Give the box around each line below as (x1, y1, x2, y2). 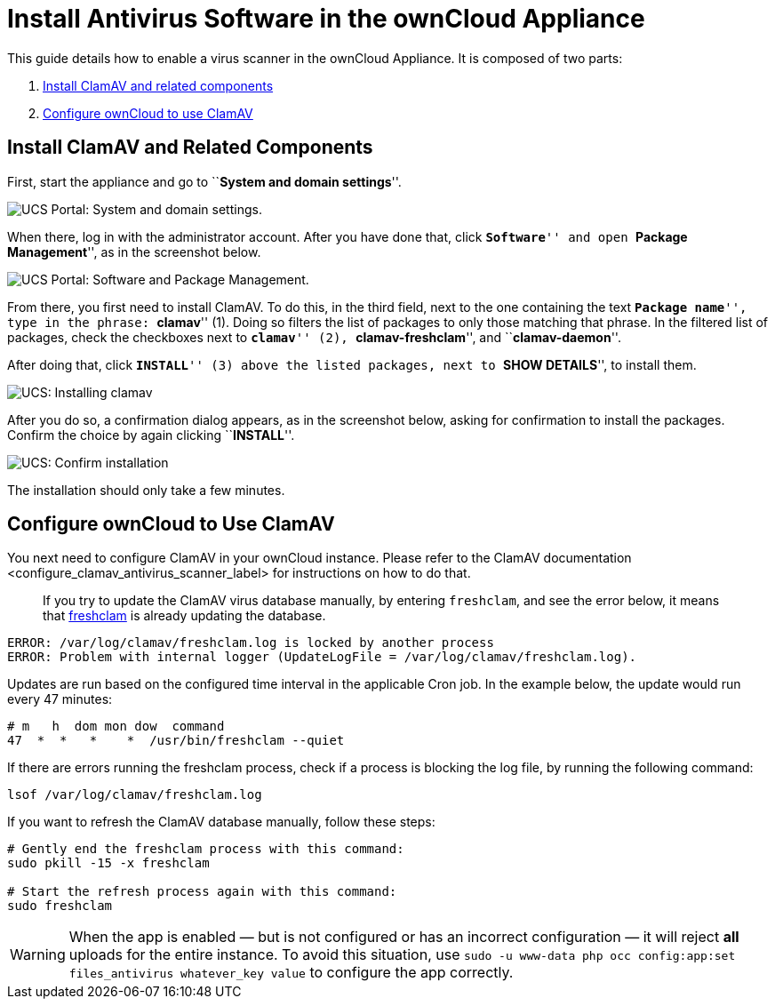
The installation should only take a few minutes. (7, 482, 285, 498)
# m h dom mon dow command (7, 719, 225, 734)
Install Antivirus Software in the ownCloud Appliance (7, 4, 645, 34)
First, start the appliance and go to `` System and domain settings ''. (7, 173, 402, 189)
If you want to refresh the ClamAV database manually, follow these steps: (7, 814, 435, 830)
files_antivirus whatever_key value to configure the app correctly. (68, 963, 514, 982)
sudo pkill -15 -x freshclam (7, 856, 210, 871)
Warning (10, 946, 66, 964)
